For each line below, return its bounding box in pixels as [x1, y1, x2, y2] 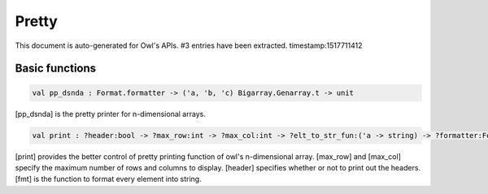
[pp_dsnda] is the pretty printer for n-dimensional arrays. [15, 109, 207, 119]
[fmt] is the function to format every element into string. [15, 175, 203, 184]
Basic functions [15, 62, 97, 75]
